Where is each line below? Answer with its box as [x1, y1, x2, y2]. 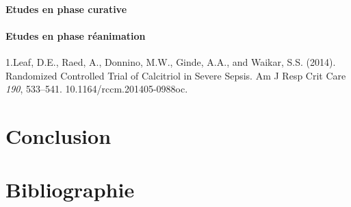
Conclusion [5, 121, 112, 149]
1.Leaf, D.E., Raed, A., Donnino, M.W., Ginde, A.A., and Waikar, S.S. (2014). [5, 54, 336, 69]
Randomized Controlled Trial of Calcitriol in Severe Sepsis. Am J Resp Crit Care [5, 68, 346, 82]
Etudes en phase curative [5, 1, 127, 16]
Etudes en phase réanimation [5, 28, 146, 42]
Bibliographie [5, 175, 135, 204]
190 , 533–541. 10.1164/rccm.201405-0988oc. [5, 82, 188, 96]
